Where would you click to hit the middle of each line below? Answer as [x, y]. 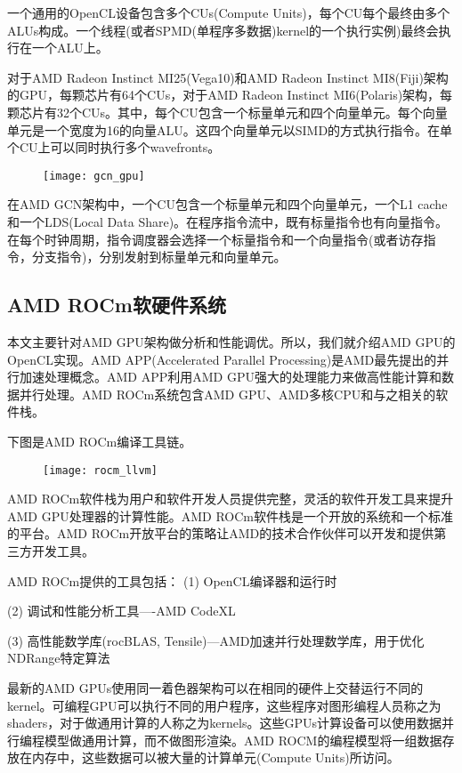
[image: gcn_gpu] [94, 176]
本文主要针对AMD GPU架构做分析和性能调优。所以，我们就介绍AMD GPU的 [231, 341]
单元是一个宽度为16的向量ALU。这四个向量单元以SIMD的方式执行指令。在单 [230, 129]
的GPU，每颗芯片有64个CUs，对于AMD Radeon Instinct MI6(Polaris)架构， [224, 95]
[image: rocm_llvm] [100, 470]
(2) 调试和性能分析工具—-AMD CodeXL [122, 611]
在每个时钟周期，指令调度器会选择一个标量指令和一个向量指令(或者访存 [215, 239]
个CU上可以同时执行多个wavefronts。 [114, 147]
